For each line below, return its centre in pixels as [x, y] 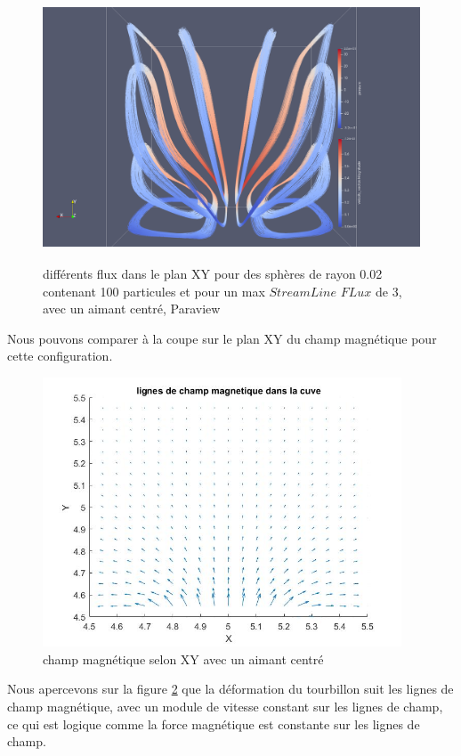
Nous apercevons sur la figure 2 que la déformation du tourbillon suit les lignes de [230, 689]
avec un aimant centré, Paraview [132, 309]
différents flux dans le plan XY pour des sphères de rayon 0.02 [213, 273]
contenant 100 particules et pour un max [154, 291]
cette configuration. [60, 356]
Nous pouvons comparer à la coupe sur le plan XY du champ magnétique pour [222, 338]
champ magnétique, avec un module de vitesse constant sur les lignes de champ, [225, 707]
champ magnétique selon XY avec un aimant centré [183, 658]
